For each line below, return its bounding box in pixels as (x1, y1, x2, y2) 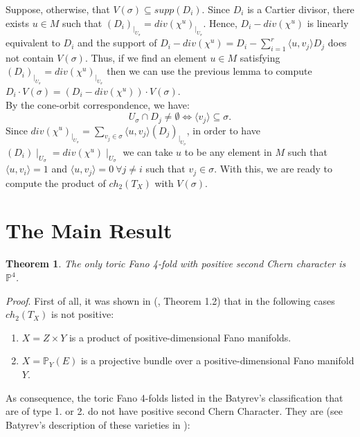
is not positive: (51, 307, 114, 321)
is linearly (307, 15, 349, 30)
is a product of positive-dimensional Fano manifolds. (69, 330, 291, 344)
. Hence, (203, 15, 237, 30)
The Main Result (6, 216, 172, 244)
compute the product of (6, 175, 106, 190)
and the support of (78, 35, 157, 50)
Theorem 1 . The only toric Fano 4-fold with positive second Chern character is (6, 256, 346, 271)
